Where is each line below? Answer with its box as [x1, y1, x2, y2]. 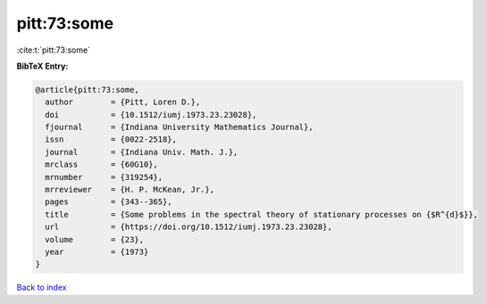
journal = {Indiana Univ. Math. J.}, [45, 147, 239, 157]
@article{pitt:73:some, [35, 85, 140, 94]
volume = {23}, [45, 234, 145, 244]
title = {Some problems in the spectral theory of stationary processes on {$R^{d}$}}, [45, 210, 478, 219]
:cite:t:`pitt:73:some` [16, 45, 91, 55]
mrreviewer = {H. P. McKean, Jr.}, [45, 185, 214, 195]
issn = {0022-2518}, [45, 135, 178, 144]
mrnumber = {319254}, [45, 172, 163, 182]
